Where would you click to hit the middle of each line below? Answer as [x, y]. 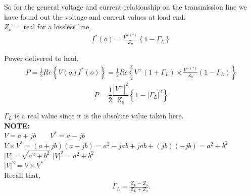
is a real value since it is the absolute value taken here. [99, 115]
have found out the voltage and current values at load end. [95, 16]
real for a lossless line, [57, 26]
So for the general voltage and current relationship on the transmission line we [125, 7]
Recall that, [22, 175]
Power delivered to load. [41, 58]
